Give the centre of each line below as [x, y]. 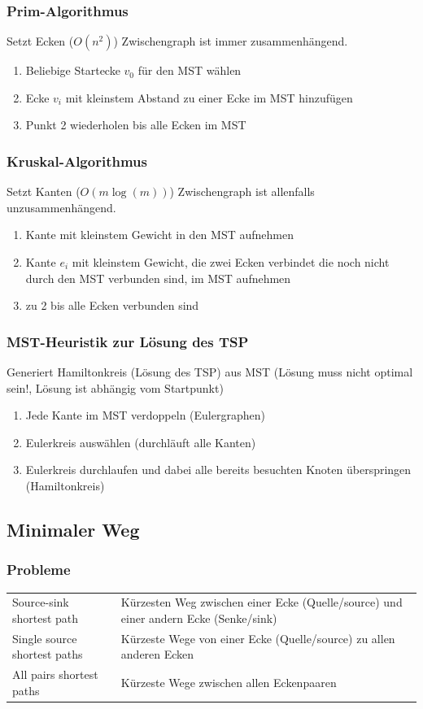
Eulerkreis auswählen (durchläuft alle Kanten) [141, 442]
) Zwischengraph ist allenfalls [242, 191]
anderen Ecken [157, 654]
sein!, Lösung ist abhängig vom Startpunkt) [115, 387]
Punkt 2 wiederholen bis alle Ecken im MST [136, 125]
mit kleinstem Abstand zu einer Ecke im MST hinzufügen [209, 97]
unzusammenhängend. [61, 207]
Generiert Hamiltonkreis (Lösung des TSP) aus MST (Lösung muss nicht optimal [210, 372]
